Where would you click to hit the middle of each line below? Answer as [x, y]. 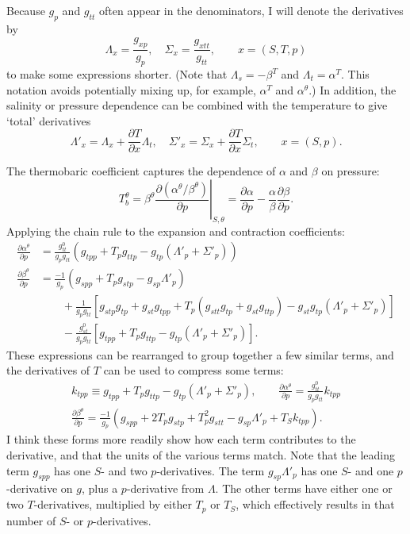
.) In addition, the [353, 89]
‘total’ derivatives [49, 120]
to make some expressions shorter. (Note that [117, 74]
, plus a [100, 488]
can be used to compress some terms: [194, 370]
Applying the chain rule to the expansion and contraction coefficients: [176, 231]
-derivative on [40, 488]
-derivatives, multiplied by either [113, 504]
